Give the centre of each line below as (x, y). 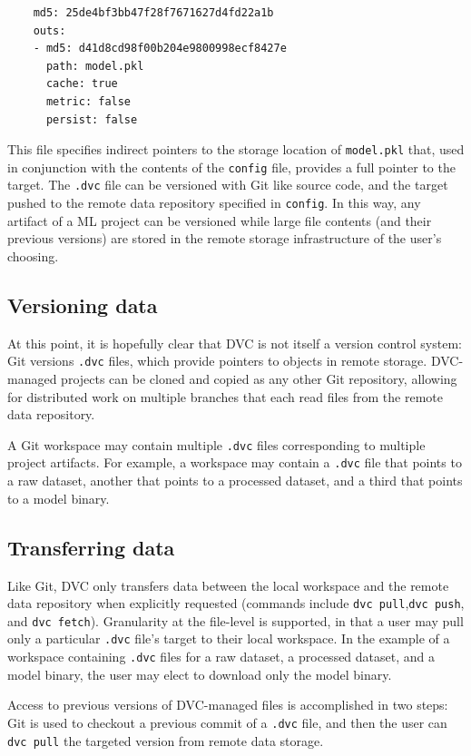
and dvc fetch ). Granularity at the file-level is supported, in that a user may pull (235, 620)
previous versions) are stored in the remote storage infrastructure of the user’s (225, 238)
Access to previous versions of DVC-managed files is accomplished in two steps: (228, 705)
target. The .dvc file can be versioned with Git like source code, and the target (228, 185)
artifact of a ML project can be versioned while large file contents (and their (220, 220)
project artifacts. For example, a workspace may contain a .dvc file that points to (235, 462)
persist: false (92, 119)
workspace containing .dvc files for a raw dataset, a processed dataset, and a (221, 657)
